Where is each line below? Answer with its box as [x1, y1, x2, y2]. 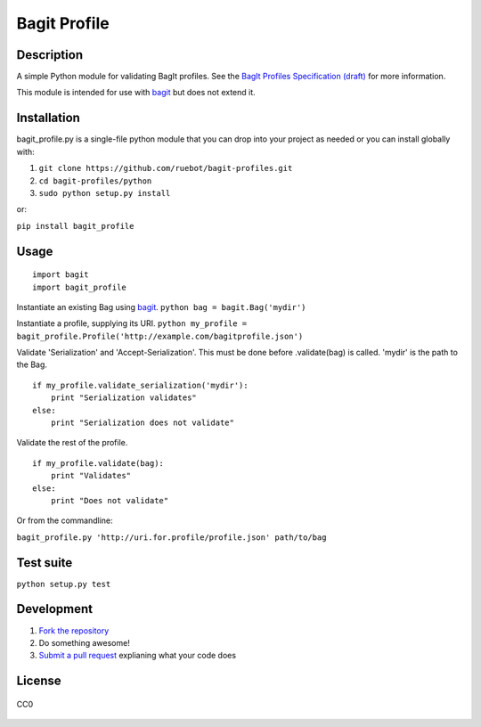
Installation [16, 110, 80, 126]
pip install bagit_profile [16, 221, 135, 231]
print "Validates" [50, 470, 132, 481]
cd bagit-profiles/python [38, 176, 152, 186]
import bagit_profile [32, 282, 126, 292]
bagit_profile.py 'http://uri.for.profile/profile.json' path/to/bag [16, 532, 327, 543]
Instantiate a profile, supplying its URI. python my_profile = [16, 318, 248, 329]
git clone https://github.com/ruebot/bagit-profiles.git [38, 163, 293, 174]
